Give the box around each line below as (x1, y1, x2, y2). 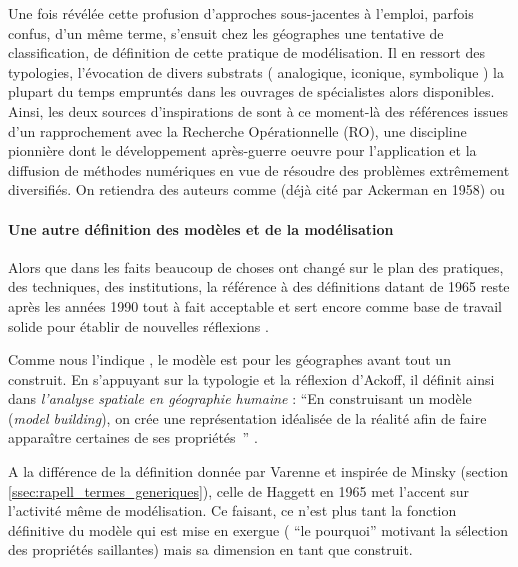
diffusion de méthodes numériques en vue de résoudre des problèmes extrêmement (8, 159, 510, 180)
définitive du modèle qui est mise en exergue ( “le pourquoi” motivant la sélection (8, 519, 508, 540)
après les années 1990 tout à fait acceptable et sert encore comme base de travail (8, 295, 502, 316)
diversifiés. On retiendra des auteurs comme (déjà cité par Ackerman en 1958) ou (8, 179, 505, 200)
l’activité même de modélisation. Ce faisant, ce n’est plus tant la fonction (8, 500, 457, 521)
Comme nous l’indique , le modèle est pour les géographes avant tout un (8, 349, 451, 370)
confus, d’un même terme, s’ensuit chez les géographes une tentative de (8, 22, 444, 43)
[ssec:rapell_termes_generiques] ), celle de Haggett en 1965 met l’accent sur (8, 480, 469, 501)
